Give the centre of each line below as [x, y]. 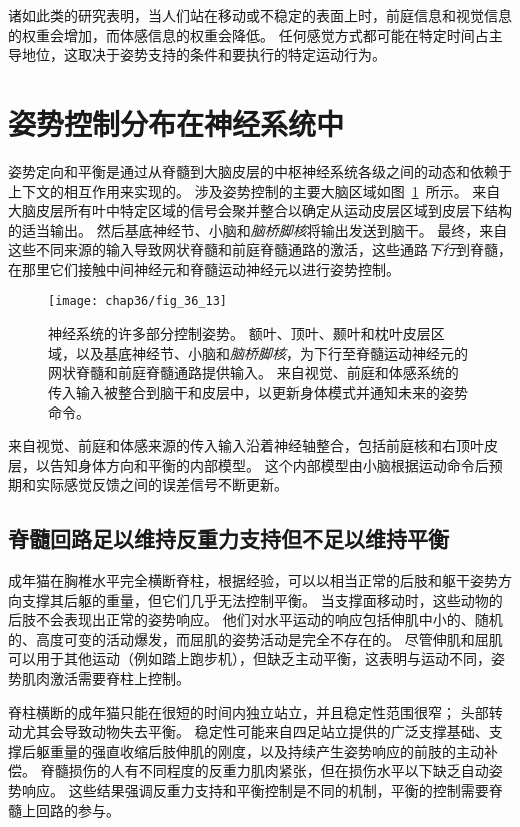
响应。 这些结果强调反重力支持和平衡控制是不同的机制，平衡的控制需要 [255, 790]
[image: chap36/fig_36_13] [137, 301]
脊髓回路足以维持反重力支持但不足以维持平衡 [228, 538]
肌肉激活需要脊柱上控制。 [105, 678]
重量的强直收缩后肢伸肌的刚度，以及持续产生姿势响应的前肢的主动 [266, 750]
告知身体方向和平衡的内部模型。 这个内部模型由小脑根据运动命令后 [269, 464]
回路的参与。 [77, 809]
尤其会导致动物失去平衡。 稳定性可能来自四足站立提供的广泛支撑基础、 [255, 731]
